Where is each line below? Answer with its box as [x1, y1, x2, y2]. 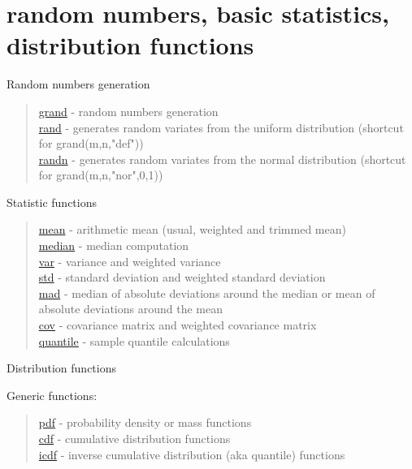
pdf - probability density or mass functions [38, 414, 252, 431]
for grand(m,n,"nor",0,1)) [38, 166, 163, 183]
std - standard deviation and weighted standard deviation [38, 269, 326, 286]
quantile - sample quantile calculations [38, 332, 230, 349]
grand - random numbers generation [38, 102, 219, 119]
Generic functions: [7, 386, 98, 403]
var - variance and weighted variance [38, 252, 221, 269]
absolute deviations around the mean [38, 300, 223, 317]
